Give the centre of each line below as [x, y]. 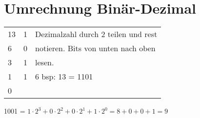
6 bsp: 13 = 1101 [64, 77]
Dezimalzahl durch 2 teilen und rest [96, 34]
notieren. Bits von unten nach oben [95, 48]
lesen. [45, 62]
